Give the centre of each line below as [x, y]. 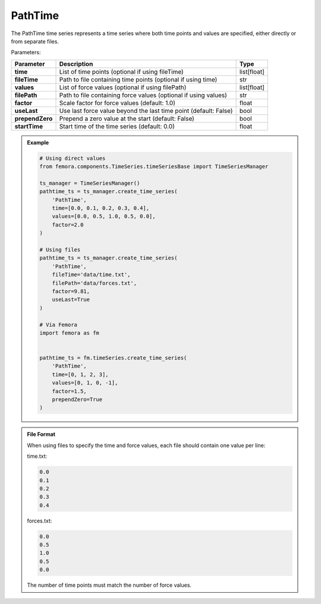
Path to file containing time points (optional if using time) [138, 79]
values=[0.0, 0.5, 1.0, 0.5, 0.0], [104, 216]
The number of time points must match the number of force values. [109, 585]
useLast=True [71, 300]
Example [38, 142]
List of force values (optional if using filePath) [123, 87]
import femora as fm [69, 333]
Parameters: [26, 52]
